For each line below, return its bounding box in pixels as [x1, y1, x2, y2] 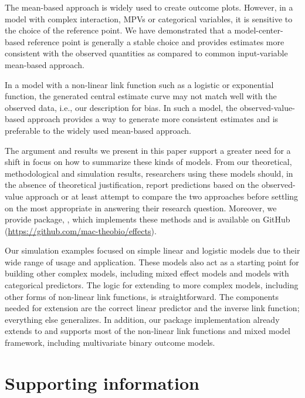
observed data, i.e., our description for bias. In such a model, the [5, 101, 238, 113]
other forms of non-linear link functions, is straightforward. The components [5, 290, 279, 302]
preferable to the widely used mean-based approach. [5, 124, 191, 136]
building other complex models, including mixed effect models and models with [5, 267, 289, 279]
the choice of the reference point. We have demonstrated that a [5, 24, 232, 36]
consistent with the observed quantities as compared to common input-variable [5, 47, 288, 59]
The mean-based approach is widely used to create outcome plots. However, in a [5, 1, 293, 13]
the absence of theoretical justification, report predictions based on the [5, 178, 259, 191]
